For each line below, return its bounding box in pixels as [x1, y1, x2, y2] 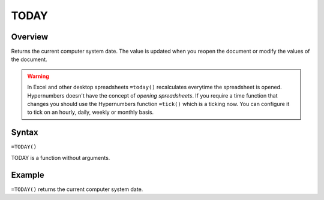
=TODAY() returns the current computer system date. [11, 186, 143, 193]
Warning [27, 72, 49, 80]
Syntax [11, 128, 38, 138]
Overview [11, 32, 49, 42]
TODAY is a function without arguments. [11, 154, 110, 161]
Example [11, 169, 44, 180]
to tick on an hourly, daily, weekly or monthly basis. [27, 108, 154, 116]
